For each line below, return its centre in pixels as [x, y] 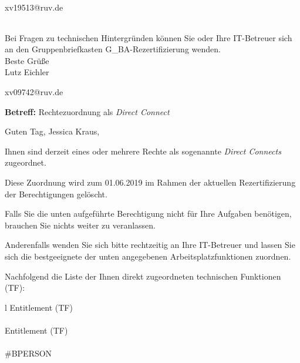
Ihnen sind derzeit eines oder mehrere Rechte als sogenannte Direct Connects [143, 151]
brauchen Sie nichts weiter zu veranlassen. [80, 225]
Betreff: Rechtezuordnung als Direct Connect [87, 111]
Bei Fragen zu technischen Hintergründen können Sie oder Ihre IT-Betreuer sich [149, 37]
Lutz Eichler [27, 72]
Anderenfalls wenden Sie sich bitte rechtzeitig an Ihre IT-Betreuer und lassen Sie [150, 245]
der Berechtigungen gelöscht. [56, 194]
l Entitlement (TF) [39, 307]
